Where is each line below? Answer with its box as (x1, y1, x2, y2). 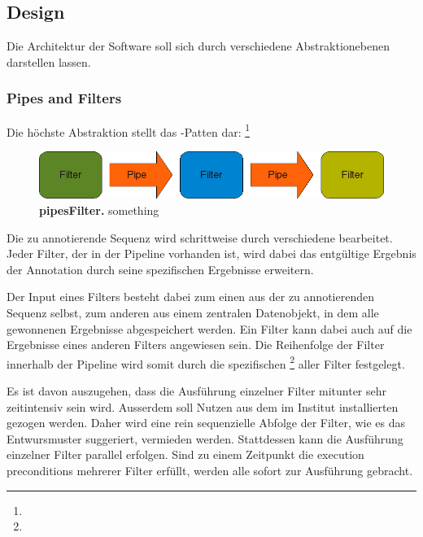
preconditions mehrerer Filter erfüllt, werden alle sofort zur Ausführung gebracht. (7, 462, 413, 479)
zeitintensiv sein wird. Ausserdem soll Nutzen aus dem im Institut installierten (7, 398, 399, 415)
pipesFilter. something (39, 202, 159, 219)
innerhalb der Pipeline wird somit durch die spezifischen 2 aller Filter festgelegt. (7, 352, 405, 372)
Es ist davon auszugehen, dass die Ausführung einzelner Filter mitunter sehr (7, 382, 387, 399)
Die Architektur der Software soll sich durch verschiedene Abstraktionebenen (7, 37, 390, 55)
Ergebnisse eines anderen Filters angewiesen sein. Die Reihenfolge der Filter (7, 336, 385, 353)
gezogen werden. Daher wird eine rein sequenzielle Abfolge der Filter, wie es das (7, 414, 406, 431)
